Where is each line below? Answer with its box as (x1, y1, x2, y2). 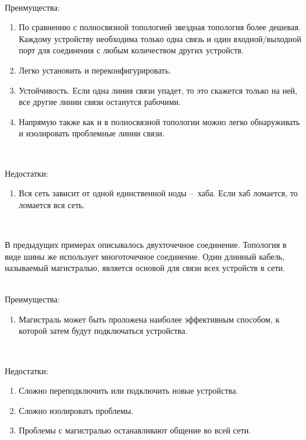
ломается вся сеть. (18, 198, 85, 211)
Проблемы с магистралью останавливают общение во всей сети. (18, 424, 251, 436)
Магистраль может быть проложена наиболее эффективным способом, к (18, 313, 280, 325)
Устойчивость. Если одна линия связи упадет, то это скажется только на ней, (18, 84, 298, 96)
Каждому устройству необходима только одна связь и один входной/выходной (18, 32, 302, 44)
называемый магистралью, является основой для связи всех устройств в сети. (5, 262, 285, 274)
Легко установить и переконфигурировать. (18, 63, 171, 76)
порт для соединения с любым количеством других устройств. (18, 44, 244, 56)
